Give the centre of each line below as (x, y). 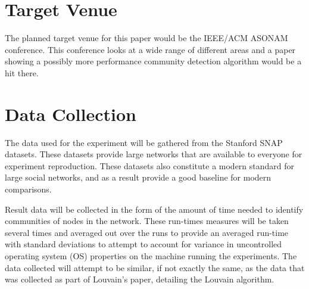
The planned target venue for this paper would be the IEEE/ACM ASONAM (146, 38)
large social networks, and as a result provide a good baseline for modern (138, 177)
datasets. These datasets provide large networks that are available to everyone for (154, 154)
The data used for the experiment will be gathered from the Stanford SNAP (144, 142)
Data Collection (71, 114)
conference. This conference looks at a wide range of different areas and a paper (150, 49)
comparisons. (28, 189)
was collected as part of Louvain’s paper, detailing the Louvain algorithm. (140, 279)
